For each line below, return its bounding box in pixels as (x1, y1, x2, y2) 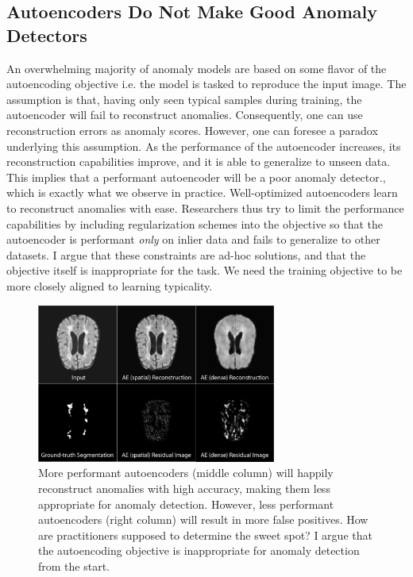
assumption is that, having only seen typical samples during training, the (6, 90, 362, 107)
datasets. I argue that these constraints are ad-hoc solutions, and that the (6, 246, 366, 263)
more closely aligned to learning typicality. (6, 277, 213, 294)
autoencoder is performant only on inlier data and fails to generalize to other (6, 231, 380, 248)
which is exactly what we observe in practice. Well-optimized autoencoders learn (6, 184, 398, 201)
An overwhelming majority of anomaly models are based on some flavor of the (6, 60, 387, 76)
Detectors (6, 22, 87, 47)
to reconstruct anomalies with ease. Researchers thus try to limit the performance (6, 199, 404, 216)
